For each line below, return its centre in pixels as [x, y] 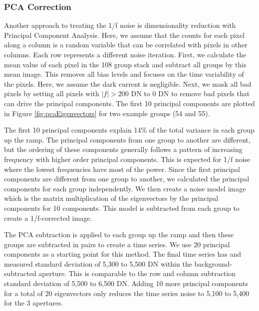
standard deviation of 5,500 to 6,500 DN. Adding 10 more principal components [126, 283]
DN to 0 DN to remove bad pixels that [190, 93]
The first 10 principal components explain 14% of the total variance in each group [129, 130]
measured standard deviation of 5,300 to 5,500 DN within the [98, 263]
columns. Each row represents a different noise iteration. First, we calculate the [125, 54]
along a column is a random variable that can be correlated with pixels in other [126, 45]
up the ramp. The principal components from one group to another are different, [127, 139]
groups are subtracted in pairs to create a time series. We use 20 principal [117, 244]
